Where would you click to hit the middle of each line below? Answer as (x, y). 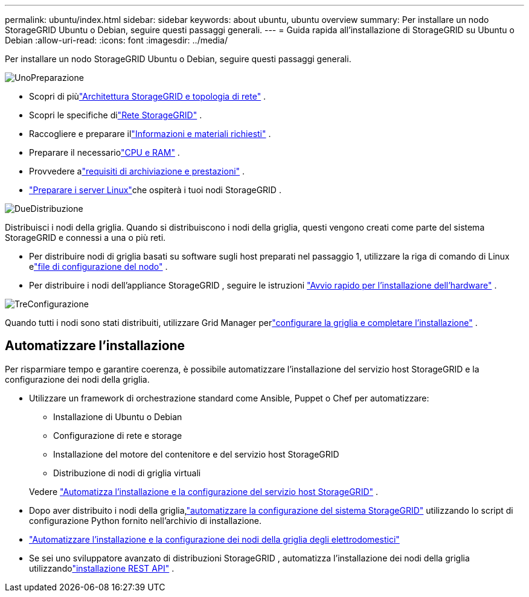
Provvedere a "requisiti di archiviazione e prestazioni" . (137, 171)
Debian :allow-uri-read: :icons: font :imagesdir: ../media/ (116, 40)
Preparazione (57, 78)
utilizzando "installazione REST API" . (102, 568)
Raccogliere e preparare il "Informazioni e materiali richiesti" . (150, 134)
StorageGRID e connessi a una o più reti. (85, 238)
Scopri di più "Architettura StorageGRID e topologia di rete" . (148, 96)
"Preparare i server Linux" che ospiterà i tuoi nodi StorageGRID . (155, 190)
